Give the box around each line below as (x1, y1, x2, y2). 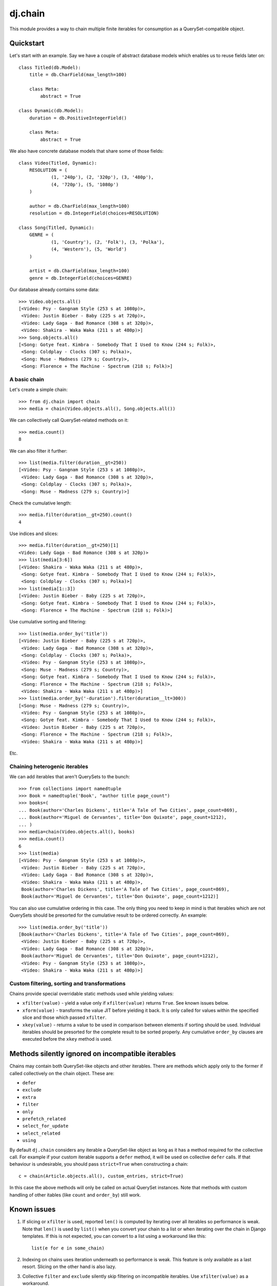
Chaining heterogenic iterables (9, 763, 88, 770)
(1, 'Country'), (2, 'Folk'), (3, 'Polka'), (51, 239, 165, 245)
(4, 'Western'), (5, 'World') (51, 246, 127, 252)
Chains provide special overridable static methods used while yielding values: (9, 991, 174, 997)
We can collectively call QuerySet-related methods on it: (9, 417, 129, 423)
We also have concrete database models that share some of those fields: (9, 148, 164, 154)
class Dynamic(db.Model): (18, 108, 84, 114)
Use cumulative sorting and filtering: (9, 619, 87, 625)
